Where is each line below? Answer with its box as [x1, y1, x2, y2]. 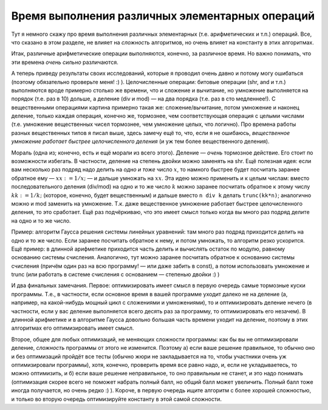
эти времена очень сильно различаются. [11, 58, 118, 66]
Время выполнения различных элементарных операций [11, 9, 315, 23]
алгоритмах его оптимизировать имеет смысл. [11, 324, 134, 332]
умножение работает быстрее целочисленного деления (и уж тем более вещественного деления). [11, 137, 270, 145]
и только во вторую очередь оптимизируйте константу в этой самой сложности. [11, 395, 222, 403]
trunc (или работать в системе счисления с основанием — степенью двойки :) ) [11, 271, 220, 278]
